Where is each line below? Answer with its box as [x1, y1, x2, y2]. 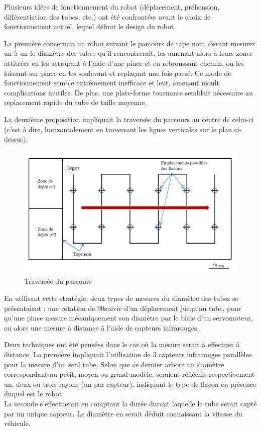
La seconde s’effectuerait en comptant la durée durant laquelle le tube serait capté [4, 398, 257, 408]
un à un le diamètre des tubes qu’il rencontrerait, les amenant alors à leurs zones [4, 48, 253, 58]
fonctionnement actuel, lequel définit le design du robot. [4, 21, 176, 32]
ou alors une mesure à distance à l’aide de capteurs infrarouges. [4, 322, 199, 333]
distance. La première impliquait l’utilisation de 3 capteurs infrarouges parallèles [4, 349, 252, 359]
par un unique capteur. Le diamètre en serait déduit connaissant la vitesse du [4, 408, 242, 418]
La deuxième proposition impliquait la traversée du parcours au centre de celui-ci [4, 114, 254, 124]
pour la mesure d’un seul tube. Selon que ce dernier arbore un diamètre [4, 359, 224, 369]
